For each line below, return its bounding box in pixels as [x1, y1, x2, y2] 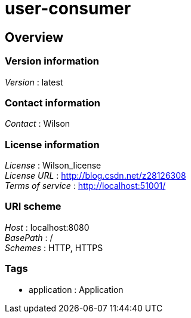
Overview [5, 29, 64, 45]
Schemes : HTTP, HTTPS [5, 242, 103, 253]
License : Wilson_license [5, 160, 101, 171]
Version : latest [5, 77, 63, 87]
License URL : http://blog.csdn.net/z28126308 [5, 170, 186, 181]
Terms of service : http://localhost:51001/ [5, 181, 166, 191]
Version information [5, 55, 99, 68]
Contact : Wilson [5, 118, 70, 129]
